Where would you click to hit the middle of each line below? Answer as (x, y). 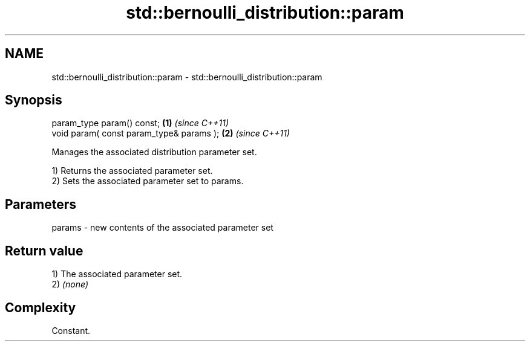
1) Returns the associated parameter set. (132, 171)
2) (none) (70, 284)
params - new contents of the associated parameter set (162, 228)
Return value (44, 251)
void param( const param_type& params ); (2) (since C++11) (171, 133)
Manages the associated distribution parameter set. (154, 152)
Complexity (41, 307)
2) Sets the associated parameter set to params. (148, 181)
